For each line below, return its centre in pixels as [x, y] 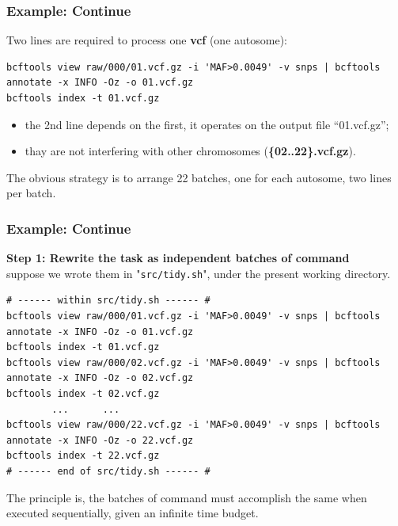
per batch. [31, 193]
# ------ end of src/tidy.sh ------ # [108, 471]
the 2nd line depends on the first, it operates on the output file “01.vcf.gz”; [207, 124]
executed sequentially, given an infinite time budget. [133, 513]
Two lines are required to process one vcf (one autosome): [147, 40]
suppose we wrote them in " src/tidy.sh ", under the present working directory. [199, 273]
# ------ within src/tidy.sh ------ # [108, 301]
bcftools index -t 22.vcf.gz [83, 456]
